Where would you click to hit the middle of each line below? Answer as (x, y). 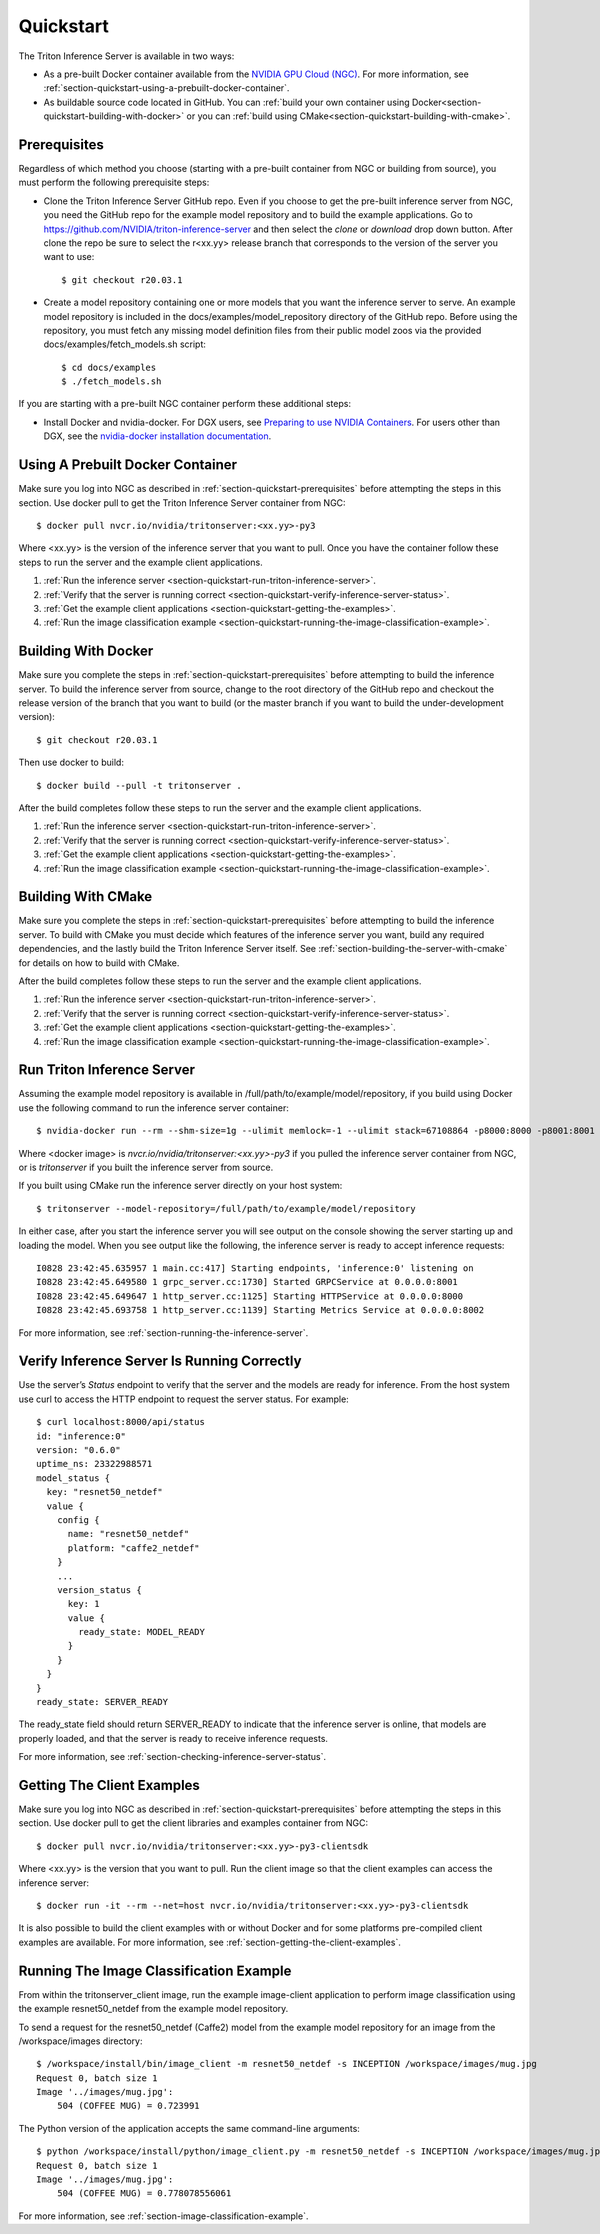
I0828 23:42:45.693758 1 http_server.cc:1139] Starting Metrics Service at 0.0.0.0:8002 (260, 1310)
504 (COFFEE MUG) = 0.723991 (128, 2106)
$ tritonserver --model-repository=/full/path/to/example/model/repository (226, 1208)
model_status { (73, 1478)
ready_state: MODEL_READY (141, 1632)
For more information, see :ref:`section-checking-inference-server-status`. (172, 1757)
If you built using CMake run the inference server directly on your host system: (180, 1186)
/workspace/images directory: (80, 2041)
